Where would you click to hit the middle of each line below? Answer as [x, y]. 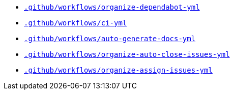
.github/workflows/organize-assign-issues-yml [118, 70]
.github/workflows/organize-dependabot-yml [112, 7]
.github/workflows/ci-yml [76, 23]
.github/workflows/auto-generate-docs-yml [110, 39]
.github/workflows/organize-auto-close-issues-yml [127, 54]
